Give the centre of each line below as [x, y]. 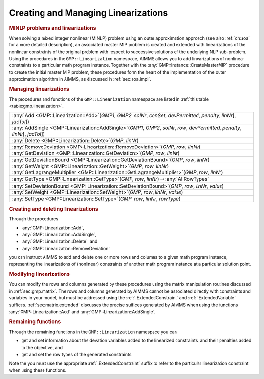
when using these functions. [38, 370]
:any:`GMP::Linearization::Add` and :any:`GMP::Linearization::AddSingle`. [82, 311]
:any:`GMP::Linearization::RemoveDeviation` [66, 248]
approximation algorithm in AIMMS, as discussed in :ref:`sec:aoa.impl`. [80, 79]
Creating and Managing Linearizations [88, 13]
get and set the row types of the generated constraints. [77, 355]
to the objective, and [42, 347]
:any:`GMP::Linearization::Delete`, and [59, 241]
